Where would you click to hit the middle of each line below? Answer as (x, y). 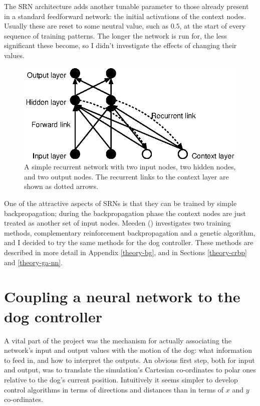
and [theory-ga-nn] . (34, 262)
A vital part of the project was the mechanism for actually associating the (118, 340)
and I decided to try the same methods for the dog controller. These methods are (129, 242)
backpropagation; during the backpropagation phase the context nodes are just (125, 213)
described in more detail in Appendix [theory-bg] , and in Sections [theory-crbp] (125, 252)
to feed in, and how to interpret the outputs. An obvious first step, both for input (129, 360)
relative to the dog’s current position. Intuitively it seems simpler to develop (121, 379)
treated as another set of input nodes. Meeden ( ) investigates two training (117, 223)
